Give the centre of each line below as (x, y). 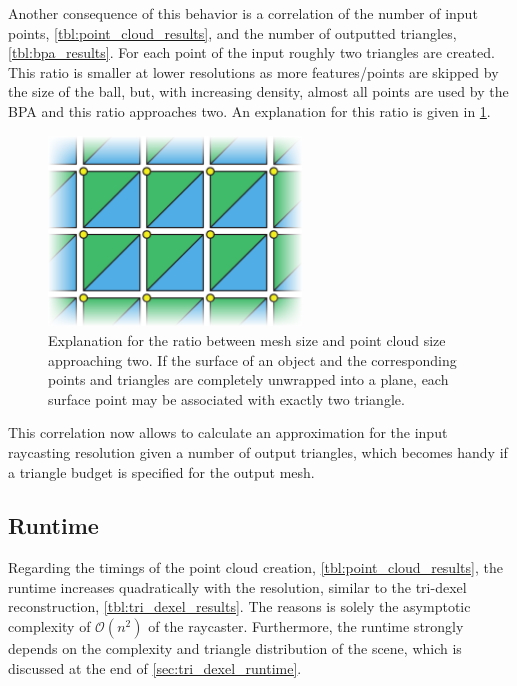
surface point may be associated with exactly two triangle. (226, 398)
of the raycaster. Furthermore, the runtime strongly (306, 626)
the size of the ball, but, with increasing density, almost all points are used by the (258, 91)
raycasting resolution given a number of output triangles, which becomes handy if (258, 451)
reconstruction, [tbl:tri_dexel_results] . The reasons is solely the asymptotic (239, 606)
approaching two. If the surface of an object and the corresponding (252, 359)
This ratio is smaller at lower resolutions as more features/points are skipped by (253, 71)
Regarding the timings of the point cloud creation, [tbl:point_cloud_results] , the (255, 567)
